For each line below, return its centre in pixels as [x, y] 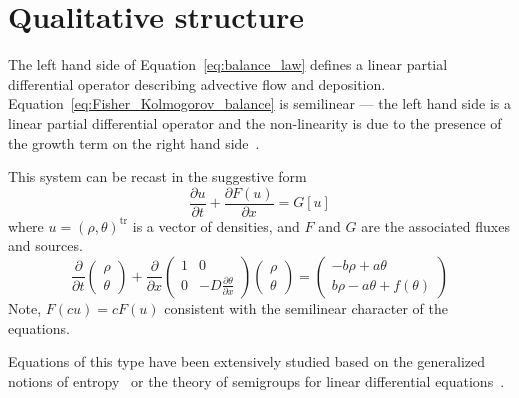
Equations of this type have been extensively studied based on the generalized [247, 361]
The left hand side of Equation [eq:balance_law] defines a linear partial [228, 64]
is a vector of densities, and [216, 225]
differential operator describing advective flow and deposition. [197, 83]
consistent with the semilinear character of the [306, 307]
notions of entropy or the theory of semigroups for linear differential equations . [256, 380]
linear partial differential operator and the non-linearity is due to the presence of [255, 122]
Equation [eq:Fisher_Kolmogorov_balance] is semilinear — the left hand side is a [259, 103]
